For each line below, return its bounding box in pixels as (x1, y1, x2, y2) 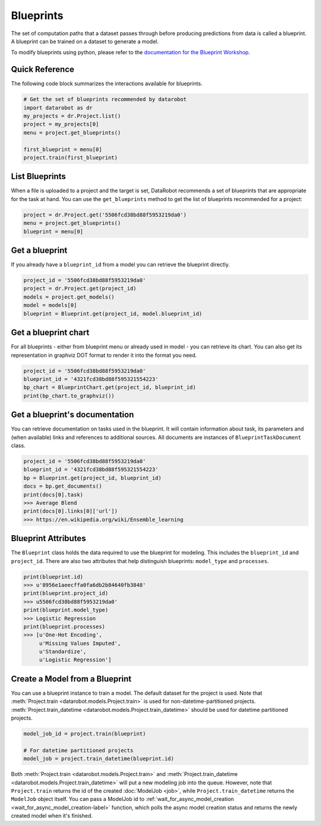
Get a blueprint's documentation (11, 410, 134, 420)
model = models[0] (23, 302, 77, 309)
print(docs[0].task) (23, 491, 83, 498)
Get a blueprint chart (11, 328, 90, 338)
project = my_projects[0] (23, 121, 99, 128)
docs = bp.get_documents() (23, 483, 102, 490)
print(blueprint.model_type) (23, 607, 109, 614)
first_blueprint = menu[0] (23, 146, 102, 153)
